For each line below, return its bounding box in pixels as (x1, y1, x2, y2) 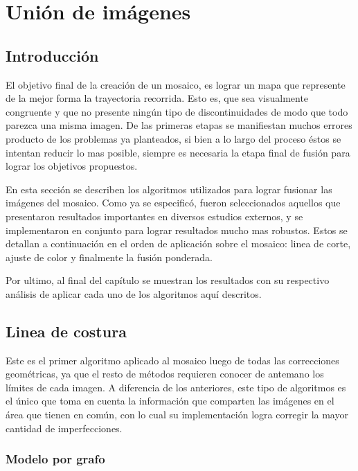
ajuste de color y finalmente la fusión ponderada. (6, 249, 213, 264)
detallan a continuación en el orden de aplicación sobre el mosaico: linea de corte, (6, 236, 351, 251)
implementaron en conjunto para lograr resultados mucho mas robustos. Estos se (6, 222, 348, 237)
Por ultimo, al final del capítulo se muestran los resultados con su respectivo (6, 273, 330, 287)
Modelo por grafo (6, 450, 105, 468)
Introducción (6, 44, 99, 66)
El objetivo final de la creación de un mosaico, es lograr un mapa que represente (6, 77, 346, 91)
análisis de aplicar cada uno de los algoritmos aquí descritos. (6, 286, 262, 301)
